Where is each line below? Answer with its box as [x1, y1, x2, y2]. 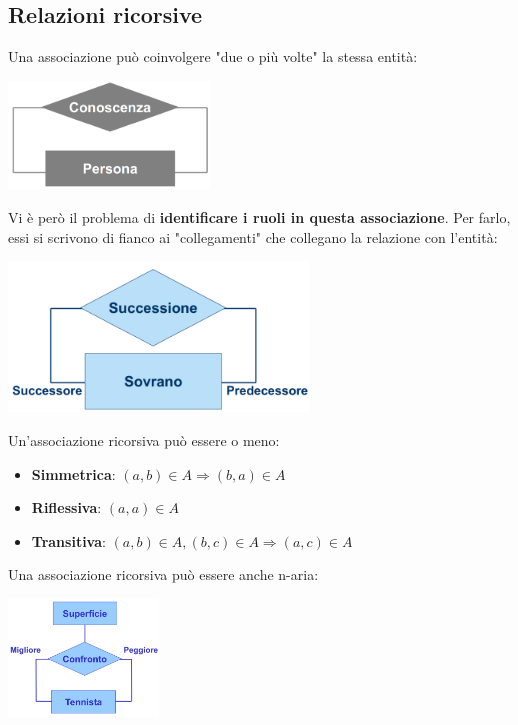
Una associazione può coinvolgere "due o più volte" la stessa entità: [8, 46, 418, 67]
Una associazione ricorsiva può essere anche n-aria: [8, 564, 319, 585]
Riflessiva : [31, 497, 102, 518]
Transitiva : [31, 530, 106, 551]
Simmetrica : [31, 463, 116, 484]
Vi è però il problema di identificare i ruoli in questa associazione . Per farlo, [8, 207, 511, 228]
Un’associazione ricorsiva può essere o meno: [8, 429, 280, 450]
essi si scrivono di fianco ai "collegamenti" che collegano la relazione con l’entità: [8, 226, 498, 247]
